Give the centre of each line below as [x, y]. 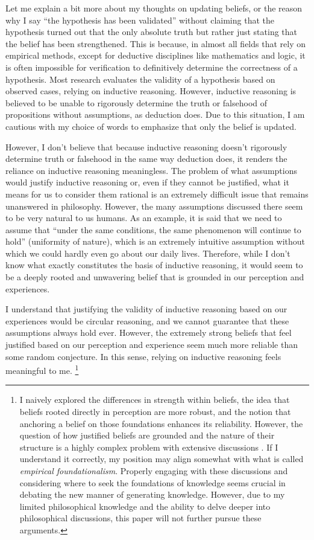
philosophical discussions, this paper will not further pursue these [140, 518]
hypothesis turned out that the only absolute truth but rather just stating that [152, 32]
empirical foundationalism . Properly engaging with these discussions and [154, 471]
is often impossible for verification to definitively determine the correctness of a [152, 67]
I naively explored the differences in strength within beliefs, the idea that [155, 400]
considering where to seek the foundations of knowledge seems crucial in [152, 482]
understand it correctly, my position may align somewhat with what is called [162, 459]
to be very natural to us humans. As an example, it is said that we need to [144, 218]
